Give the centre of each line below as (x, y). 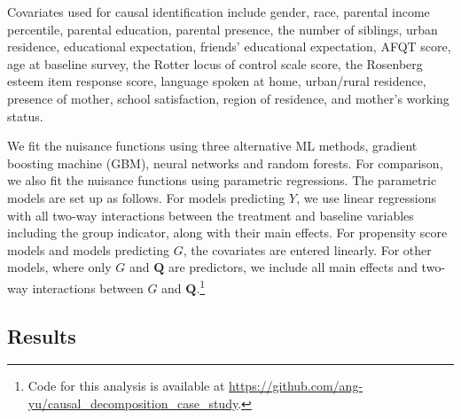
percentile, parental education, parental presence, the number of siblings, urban (223, 29)
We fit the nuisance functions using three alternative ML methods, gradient (212, 146)
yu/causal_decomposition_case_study (133, 403)
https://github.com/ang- (296, 386)
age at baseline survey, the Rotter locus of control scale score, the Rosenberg (215, 63)
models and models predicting (88, 249)
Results (42, 335)
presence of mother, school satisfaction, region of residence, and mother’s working (228, 98)
